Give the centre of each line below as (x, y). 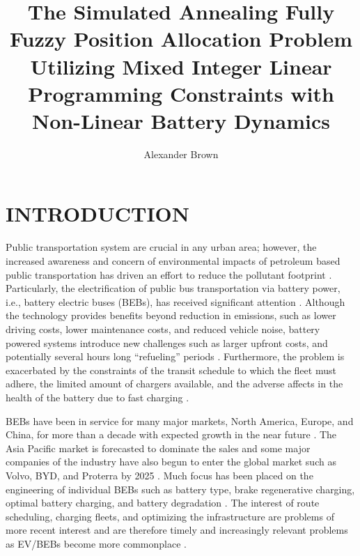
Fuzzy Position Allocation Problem (181, 39)
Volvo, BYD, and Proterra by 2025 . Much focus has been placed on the (159, 475)
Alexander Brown (181, 154)
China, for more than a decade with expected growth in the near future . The (171, 434)
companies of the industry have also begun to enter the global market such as (171, 462)
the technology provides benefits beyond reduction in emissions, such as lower (171, 315)
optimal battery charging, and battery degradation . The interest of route (163, 503)
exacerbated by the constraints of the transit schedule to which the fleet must (171, 370)
